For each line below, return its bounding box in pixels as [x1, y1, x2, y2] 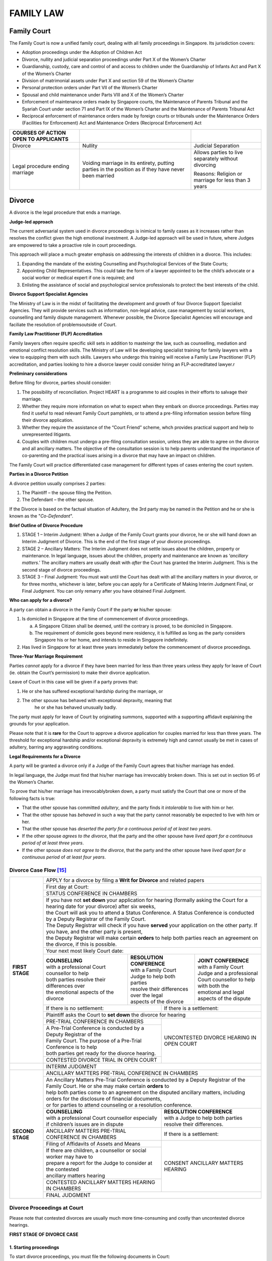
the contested [46, 1166, 79, 1173]
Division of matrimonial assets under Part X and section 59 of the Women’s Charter [22, 78, 194, 84]
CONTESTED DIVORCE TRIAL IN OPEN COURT [46, 1057, 157, 1064]
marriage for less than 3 [193, 177, 251, 184]
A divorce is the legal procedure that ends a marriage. [9, 209, 121, 215]
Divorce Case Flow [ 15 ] [9, 867, 66, 874]
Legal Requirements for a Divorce [9, 753, 81, 759]
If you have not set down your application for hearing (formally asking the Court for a [46, 897, 248, 904]
